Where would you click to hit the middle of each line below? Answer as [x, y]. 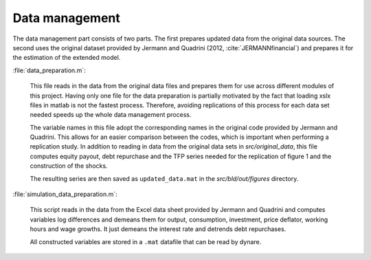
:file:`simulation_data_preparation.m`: [65, 194]
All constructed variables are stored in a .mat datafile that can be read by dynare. [146, 241]
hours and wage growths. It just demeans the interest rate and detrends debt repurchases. [158, 229]
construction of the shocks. [69, 166]
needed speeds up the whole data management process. [111, 115]
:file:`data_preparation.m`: [49, 70]
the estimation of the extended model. [67, 58]
